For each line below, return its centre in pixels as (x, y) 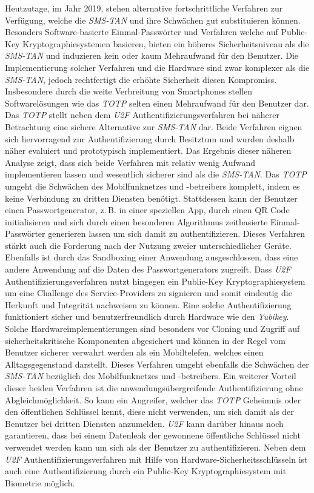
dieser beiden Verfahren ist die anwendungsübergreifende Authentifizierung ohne (154, 388)
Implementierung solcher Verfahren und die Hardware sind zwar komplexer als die (157, 67)
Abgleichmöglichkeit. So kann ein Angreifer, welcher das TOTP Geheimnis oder (153, 399)
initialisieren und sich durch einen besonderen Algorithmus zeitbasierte (136, 221)
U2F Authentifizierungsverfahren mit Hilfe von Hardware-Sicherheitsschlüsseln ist (156, 459)
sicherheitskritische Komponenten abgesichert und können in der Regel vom (145, 340)
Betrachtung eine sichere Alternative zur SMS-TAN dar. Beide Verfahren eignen (154, 126)
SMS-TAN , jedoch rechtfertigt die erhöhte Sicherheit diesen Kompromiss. (141, 79)
